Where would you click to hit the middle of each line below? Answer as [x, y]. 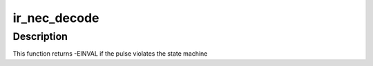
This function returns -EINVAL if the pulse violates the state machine [110, 54]
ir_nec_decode [56, 18]
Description [40, 36]
